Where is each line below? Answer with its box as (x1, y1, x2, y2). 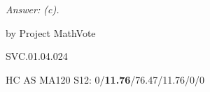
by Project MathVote (6, 25, 96, 40)
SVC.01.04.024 (6, 49, 68, 63)
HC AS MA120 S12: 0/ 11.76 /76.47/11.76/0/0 (6, 72, 205, 86)
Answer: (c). (6, 2, 59, 16)
